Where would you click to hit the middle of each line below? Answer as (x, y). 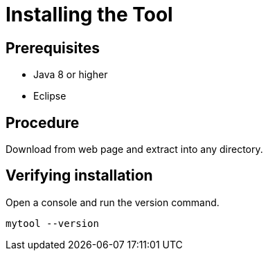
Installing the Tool (89, 15)
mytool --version (52, 223)
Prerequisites (53, 48)
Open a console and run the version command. (113, 202)
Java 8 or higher (71, 75)
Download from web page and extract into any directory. (134, 149)
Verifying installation (79, 176)
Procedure (43, 122)
